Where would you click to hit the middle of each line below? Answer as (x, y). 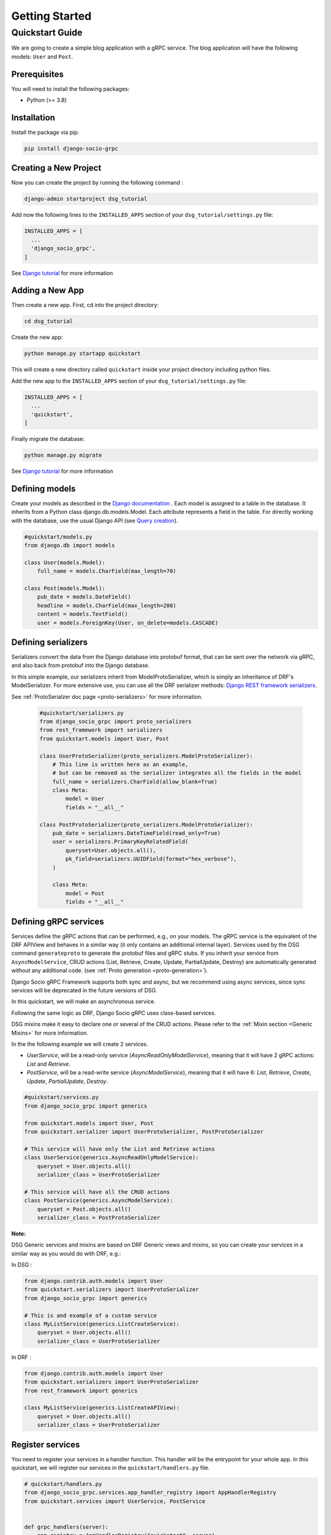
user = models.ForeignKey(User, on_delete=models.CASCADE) (128, 623)
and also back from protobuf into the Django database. (81, 666)
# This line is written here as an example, (120, 764)
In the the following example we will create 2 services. (80, 1044)
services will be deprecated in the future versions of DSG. (84, 990)
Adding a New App (48, 291)
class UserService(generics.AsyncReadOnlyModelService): (112, 1158)
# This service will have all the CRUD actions (97, 1192)
